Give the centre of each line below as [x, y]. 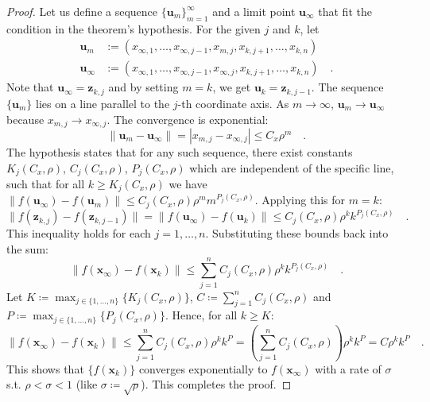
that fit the [345, 11]
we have [188, 184]
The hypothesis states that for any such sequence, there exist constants [180, 151]
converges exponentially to [203, 368]
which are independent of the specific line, [292, 167]
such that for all [46, 184]
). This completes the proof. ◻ [216, 384]
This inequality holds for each [79, 233]
